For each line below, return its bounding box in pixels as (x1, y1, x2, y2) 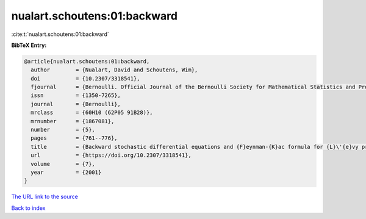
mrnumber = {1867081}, (30, 118, 115, 124)
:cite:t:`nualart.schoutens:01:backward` (11, 31, 109, 38)
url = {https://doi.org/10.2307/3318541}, (30, 152, 192, 159)
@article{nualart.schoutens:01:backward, (24, 58, 150, 65)
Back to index (11, 204, 46, 212)
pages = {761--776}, (30, 135, 118, 142)
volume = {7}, (30, 160, 96, 167)
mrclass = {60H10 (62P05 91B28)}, (30, 109, 153, 116)
